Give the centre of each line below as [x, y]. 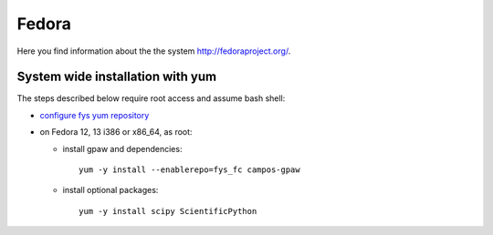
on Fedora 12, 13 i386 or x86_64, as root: [116, 132]
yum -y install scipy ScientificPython [168, 211]
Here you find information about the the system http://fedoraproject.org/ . [154, 51]
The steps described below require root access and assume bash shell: [151, 98]
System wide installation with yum [117, 77]
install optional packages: [110, 190]
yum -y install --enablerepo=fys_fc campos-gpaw [189, 170]
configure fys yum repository [94, 115]
